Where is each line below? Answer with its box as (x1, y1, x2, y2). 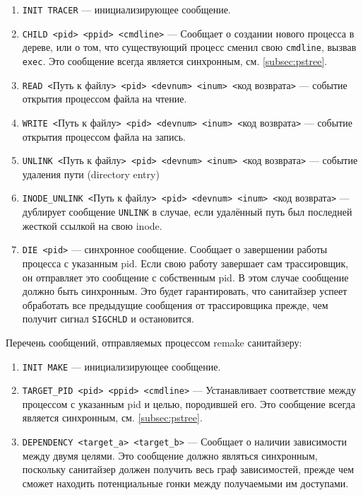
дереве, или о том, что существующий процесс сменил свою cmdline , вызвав (22, 40, 357, 54)
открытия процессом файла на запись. (22, 129, 186, 144)
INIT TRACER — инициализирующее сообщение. (22, 2, 231, 16)
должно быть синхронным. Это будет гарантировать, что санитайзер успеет (22, 284, 347, 298)
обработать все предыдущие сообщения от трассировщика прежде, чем (22, 297, 328, 312)
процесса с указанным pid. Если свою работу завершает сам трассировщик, (22, 255, 349, 270)
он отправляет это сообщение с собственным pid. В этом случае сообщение (22, 269, 349, 284)
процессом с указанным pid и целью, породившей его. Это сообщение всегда (22, 396, 355, 411)
